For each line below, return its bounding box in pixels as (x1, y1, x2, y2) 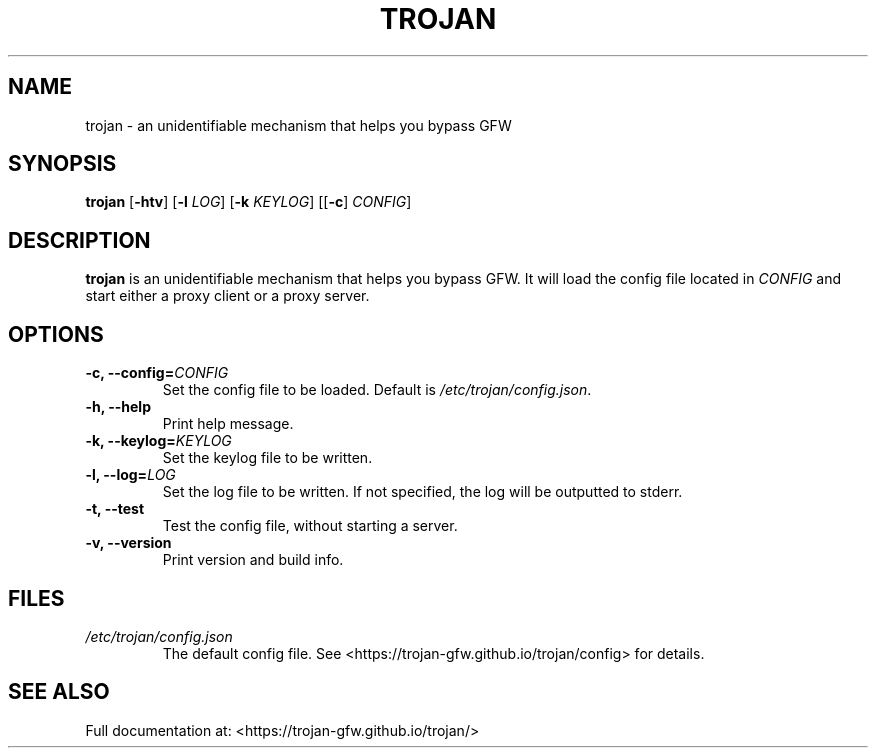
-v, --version (85, 534, 172, 552)
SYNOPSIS (8, 151, 117, 177)
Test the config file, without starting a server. (162, 517, 458, 535)
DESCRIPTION (8, 227, 151, 253)
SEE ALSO (8, 679, 110, 705)
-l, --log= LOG (85, 466, 176, 484)
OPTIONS (8, 321, 104, 347)
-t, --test (85, 500, 145, 518)
